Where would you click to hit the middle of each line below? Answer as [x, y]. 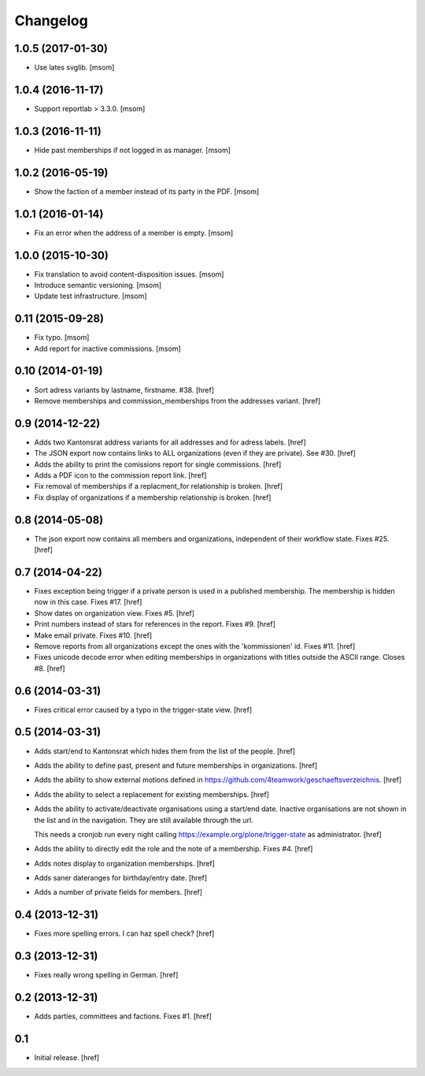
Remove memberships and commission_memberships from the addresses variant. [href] [177, 400]
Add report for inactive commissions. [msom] [107, 348]
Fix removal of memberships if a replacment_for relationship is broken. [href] [159, 486]
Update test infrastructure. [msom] [91, 296]
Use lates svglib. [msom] [74, 68]
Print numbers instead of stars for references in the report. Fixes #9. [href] [155, 624]
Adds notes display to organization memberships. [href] [125, 863]
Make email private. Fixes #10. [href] [93, 635]
